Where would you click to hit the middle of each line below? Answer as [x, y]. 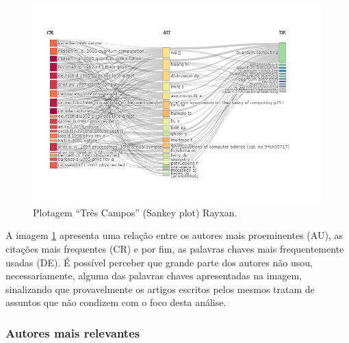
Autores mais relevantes [73, 332]
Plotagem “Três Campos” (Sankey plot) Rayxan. [135, 212]
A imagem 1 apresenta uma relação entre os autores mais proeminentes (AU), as [174, 235]
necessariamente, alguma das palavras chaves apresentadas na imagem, [154, 276]
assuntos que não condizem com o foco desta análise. [116, 302]
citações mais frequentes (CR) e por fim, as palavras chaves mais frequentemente [175, 248]
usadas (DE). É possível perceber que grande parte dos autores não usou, [159, 262]
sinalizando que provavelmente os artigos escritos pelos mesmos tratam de [160, 289]
